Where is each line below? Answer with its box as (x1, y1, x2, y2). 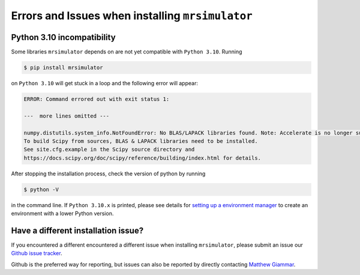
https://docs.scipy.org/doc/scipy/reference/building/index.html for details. (23, 154, 261, 162)
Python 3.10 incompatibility (11, 32, 116, 42)
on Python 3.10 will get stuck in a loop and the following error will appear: (11, 80, 198, 87)
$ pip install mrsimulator (23, 64, 103, 71)
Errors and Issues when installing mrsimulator (11, 9, 253, 22)
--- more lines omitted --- (23, 112, 110, 119)
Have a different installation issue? (11, 225, 144, 235)
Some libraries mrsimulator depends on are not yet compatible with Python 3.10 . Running (11, 48, 242, 55)
